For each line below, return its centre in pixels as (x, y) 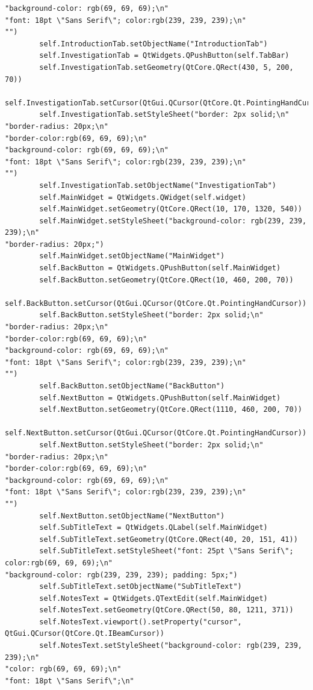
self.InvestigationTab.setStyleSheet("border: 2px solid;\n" (164, 115)
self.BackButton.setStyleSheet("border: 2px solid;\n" (151, 315)
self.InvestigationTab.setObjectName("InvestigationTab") (158, 185)
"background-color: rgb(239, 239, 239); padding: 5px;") (121, 575)
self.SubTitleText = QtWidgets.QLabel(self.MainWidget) (153, 528)
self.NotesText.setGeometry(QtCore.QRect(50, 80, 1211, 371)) (166, 610)
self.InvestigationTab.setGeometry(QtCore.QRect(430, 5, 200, (166, 67)
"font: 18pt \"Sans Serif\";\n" (70, 681)
